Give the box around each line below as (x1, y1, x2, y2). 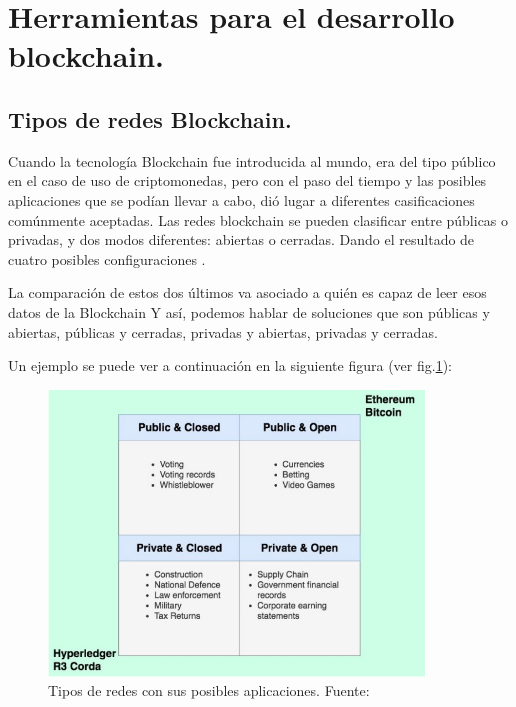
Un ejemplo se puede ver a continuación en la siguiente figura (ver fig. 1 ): (8, 355, 452, 376)
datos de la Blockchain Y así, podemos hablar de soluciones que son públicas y (8, 301, 490, 322)
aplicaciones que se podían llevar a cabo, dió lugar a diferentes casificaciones (8, 189, 475, 210)
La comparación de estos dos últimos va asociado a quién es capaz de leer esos (8, 282, 487, 303)
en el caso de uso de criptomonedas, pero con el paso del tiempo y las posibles (8, 170, 487, 191)
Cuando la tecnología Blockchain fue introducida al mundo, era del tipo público (8, 150, 496, 171)
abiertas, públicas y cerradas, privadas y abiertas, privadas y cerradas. (8, 321, 438, 342)
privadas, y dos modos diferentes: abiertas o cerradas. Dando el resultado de (8, 229, 475, 250)
